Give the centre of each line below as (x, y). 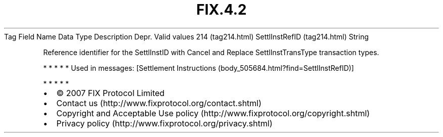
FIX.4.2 (221, 10)
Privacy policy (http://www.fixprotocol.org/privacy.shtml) (164, 123)
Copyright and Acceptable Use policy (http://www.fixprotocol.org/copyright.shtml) (213, 113)
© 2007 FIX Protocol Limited (110, 93)
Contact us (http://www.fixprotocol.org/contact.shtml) (159, 103)
